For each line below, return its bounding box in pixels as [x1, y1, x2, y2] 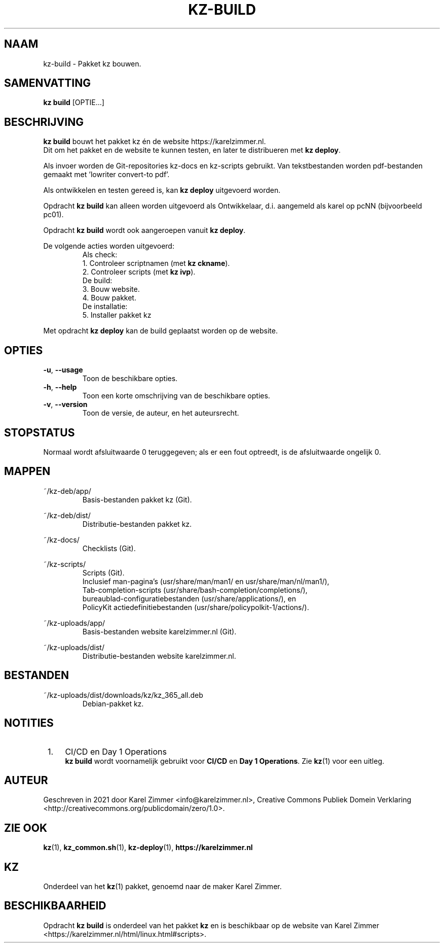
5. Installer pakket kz [82, 311, 152, 320]
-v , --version [43, 400, 88, 409]
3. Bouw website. [82, 285, 140, 294]
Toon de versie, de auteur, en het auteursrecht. [82, 409, 239, 418]
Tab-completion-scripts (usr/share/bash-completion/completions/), [82, 585, 308, 594]
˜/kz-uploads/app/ [43, 618, 105, 627]
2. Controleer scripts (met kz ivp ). [82, 267, 196, 277]
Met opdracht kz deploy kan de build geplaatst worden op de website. [43, 326, 278, 335]
